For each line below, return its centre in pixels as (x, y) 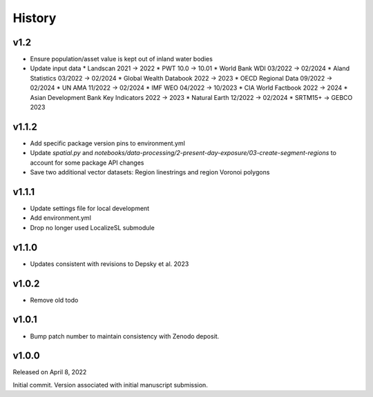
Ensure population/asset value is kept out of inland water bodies (122, 59)
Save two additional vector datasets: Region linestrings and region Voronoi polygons (150, 172)
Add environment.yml (60, 218)
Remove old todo (54, 300)
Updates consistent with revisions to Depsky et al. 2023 (109, 264)
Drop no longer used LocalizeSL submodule (92, 227)
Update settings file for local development (90, 208)
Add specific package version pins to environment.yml (108, 143)
